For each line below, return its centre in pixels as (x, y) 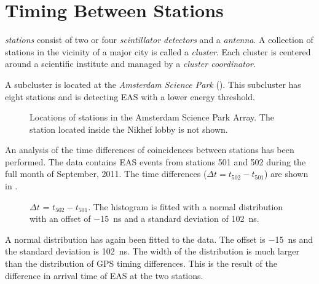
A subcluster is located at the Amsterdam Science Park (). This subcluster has (153, 84)
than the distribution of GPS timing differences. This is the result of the (141, 263)
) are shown (286, 174)
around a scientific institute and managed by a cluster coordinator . (130, 64)
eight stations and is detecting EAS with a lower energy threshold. (130, 96)
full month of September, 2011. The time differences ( (106, 174)
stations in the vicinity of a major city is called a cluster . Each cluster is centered (158, 51)
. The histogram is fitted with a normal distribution (186, 206)
